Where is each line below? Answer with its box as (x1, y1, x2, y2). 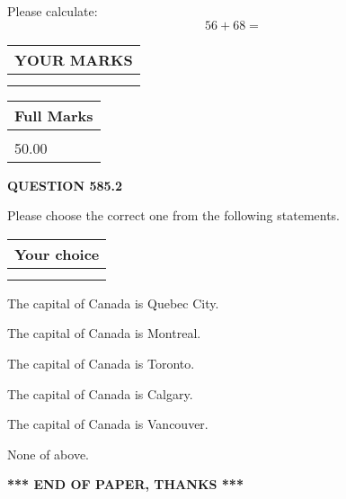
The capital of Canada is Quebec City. (7, 293, 219, 312)
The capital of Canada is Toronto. (7, 353, 195, 372)
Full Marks (14, 104, 93, 126)
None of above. (7, 444, 89, 463)
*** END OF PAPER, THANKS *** (7, 475, 244, 494)
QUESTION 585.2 (7, 175, 123, 194)
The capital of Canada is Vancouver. (7, 414, 208, 433)
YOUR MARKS (14, 49, 133, 70)
